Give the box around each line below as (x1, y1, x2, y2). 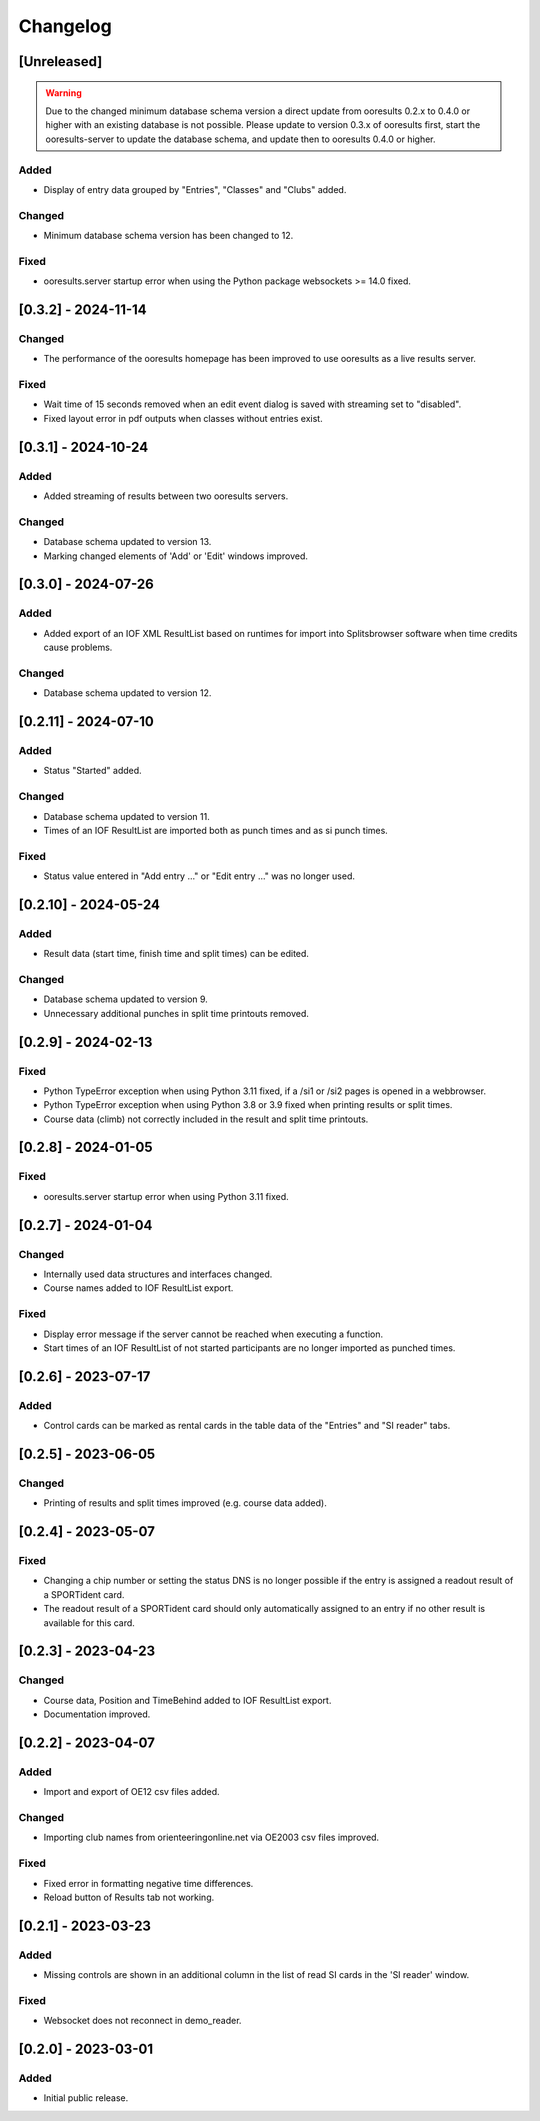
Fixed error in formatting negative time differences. (43, 1877, 254, 1889)
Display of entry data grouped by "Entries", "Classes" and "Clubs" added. (43, 183, 347, 195)
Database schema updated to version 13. (43, 536, 212, 548)
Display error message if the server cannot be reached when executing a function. (43, 1328, 384, 1340)
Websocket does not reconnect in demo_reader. (43, 2015, 242, 2027)
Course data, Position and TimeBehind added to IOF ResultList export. (43, 1694, 332, 1706)
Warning (45, 86, 82, 99)
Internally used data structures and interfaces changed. (43, 1268, 273, 1280)
